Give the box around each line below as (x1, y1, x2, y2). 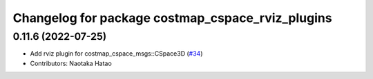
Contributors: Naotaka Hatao (30, 59, 112, 67)
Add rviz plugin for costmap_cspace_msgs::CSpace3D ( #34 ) (30, 49, 203, 58)
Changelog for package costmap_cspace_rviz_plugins (12, 10, 332, 25)
